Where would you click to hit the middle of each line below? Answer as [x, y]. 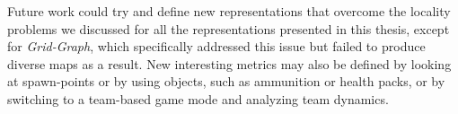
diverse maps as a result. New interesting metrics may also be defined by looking [229, 63]
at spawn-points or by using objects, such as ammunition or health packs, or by [226, 81]
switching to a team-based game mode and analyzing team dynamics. [198, 98]
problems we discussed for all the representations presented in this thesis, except [229, 28]
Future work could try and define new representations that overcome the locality [229, 11]
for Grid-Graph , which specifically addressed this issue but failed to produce [216, 46]
